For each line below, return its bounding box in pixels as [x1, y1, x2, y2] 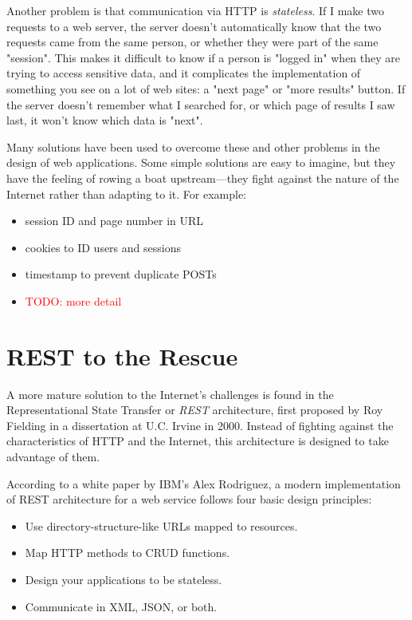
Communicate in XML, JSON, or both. [25, 598, 218, 614]
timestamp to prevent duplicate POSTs [25, 266, 217, 282]
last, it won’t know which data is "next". [6, 112, 203, 128]
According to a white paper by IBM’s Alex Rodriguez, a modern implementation [6, 475, 401, 492]
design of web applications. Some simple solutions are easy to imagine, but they [6, 154, 396, 171]
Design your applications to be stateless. [25, 571, 222, 587]
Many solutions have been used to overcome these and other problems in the [6, 138, 380, 155]
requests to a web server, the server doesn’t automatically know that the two [6, 18, 382, 34]
